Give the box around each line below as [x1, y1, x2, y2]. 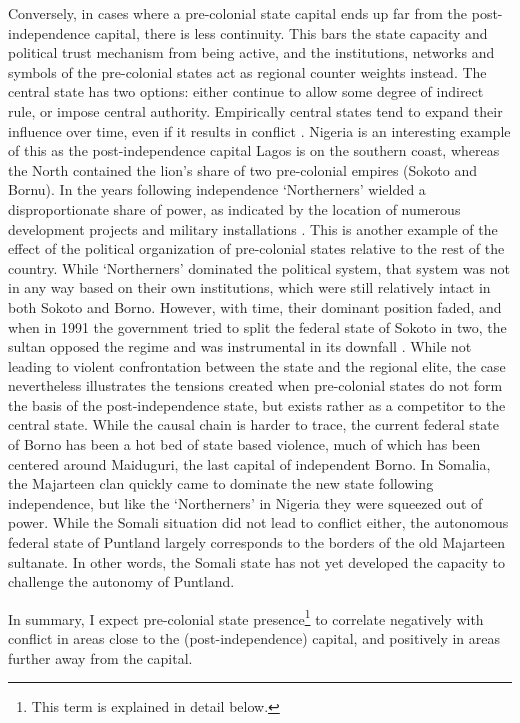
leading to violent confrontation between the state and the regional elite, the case [8, 355, 506, 376]
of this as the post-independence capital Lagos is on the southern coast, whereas [8, 140, 500, 161]
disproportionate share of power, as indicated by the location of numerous [8, 198, 461, 219]
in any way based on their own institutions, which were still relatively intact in [8, 277, 491, 298]
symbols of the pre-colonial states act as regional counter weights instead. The [8, 61, 487, 82]
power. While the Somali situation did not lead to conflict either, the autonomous [8, 512, 509, 533]
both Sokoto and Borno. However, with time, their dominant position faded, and [8, 296, 502, 317]
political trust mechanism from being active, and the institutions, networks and [8, 42, 495, 63]
